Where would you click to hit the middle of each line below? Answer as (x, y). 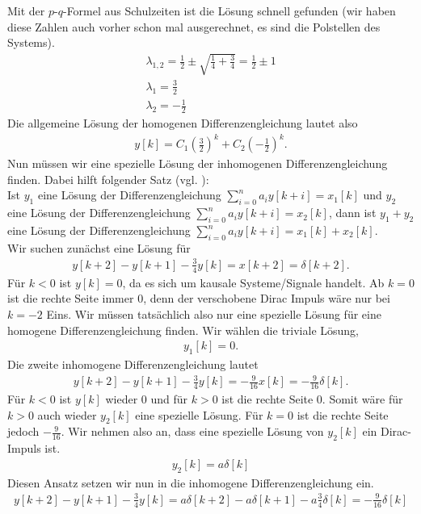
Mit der (26, 10)
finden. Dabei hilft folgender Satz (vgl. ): (108, 179)
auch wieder (67, 414)
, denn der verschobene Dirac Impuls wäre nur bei (267, 298)
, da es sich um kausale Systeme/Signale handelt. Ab (253, 282)
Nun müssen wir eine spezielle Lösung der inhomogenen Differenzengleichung (198, 163)
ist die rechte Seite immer (71, 298)
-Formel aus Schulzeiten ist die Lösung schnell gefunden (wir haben (229, 10)
